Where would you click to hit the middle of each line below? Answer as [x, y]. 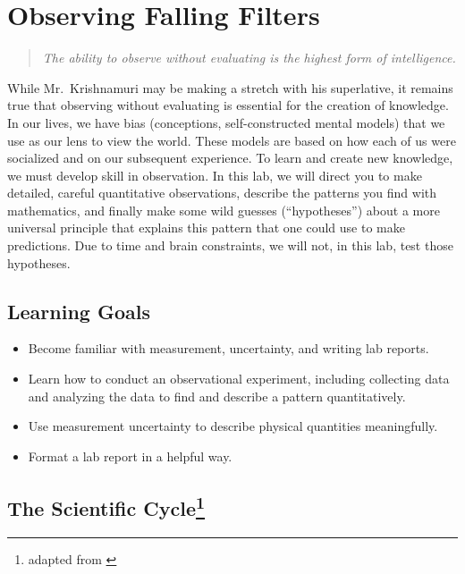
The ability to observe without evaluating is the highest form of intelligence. [249, 58]
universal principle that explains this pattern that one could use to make [206, 228]
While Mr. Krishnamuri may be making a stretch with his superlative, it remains [230, 87]
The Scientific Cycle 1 [106, 506]
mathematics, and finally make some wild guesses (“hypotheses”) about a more [224, 210]
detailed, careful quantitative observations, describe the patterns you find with [222, 193]
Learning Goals [79, 311]
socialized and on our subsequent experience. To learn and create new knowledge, [230, 158]
